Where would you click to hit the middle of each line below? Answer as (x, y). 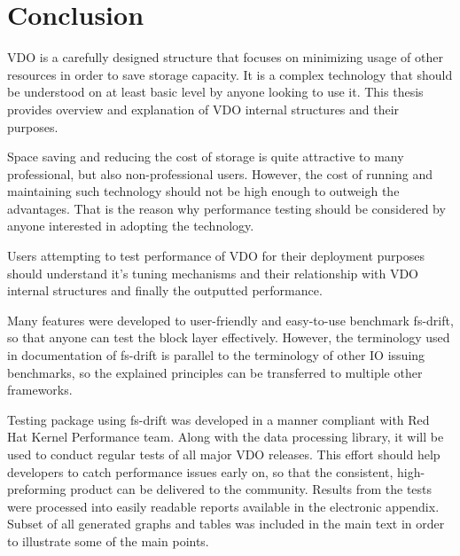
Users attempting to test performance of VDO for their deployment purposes (216, 256)
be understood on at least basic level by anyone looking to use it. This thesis (215, 92)
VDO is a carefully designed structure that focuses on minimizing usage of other (225, 57)
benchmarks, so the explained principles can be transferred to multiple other (215, 372)
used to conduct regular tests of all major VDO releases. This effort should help (224, 454)
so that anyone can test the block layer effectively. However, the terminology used (229, 337)
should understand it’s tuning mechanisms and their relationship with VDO (213, 273)
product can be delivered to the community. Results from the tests (251, 489)
